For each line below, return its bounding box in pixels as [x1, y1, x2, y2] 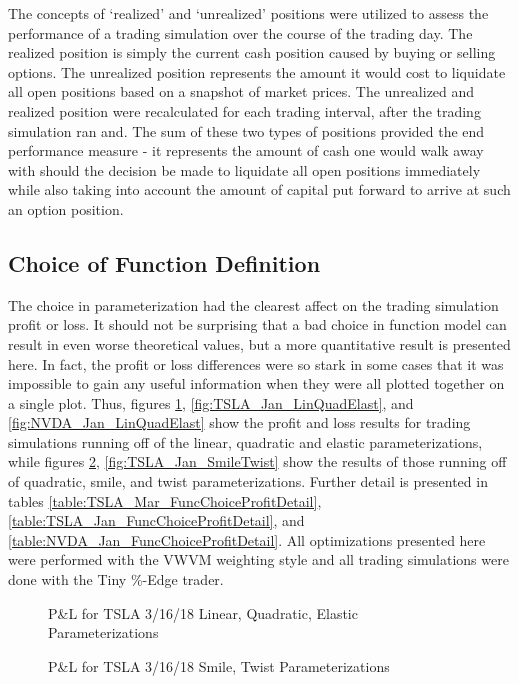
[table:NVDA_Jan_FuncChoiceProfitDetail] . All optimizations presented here [8, 529, 486, 550]
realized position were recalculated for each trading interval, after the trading [8, 100, 481, 121]
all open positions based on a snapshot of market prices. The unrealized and [8, 81, 475, 102]
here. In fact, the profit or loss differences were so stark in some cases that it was [8, 353, 504, 374]
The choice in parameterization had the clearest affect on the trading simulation [8, 294, 499, 315]
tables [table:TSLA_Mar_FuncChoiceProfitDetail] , [8, 490, 322, 511]
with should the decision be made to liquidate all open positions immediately [8, 159, 481, 180]
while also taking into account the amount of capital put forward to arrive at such [8, 179, 511, 200]
